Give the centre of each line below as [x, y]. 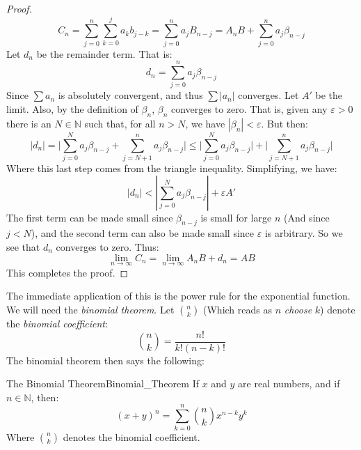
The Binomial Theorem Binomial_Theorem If [103, 383]
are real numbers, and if [289, 383]
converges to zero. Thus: [107, 246]
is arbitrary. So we [304, 233]
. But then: [284, 123]
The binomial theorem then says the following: [105, 360]
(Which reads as [238, 309]
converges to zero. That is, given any [249, 109]
